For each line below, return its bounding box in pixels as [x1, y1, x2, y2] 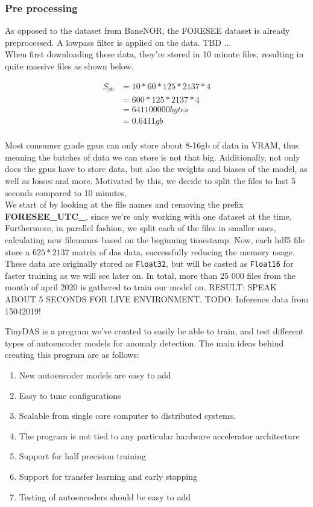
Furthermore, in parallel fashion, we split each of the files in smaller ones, [5, 222, 276, 234]
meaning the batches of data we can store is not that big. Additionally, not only [5, 150, 300, 163]
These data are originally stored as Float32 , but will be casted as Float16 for [5, 257, 294, 270]
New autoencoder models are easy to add [19, 368, 171, 381]
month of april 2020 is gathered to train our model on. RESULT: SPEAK [5, 281, 277, 293]
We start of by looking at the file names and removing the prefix [5, 198, 244, 211]
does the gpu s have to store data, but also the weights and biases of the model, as [5, 162, 308, 175]
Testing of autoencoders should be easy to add [19, 490, 191, 503]
